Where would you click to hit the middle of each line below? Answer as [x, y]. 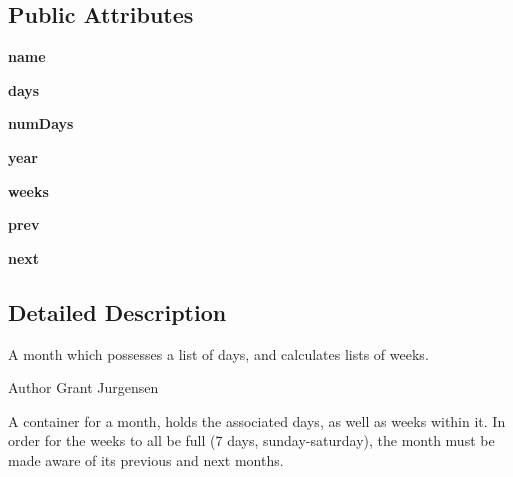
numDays [41, 123]
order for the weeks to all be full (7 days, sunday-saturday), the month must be [251, 440]
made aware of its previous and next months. [146, 459]
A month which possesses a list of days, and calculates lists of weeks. [218, 353]
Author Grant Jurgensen [83, 387]
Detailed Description [117, 311]
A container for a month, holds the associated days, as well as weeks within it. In [257, 420]
